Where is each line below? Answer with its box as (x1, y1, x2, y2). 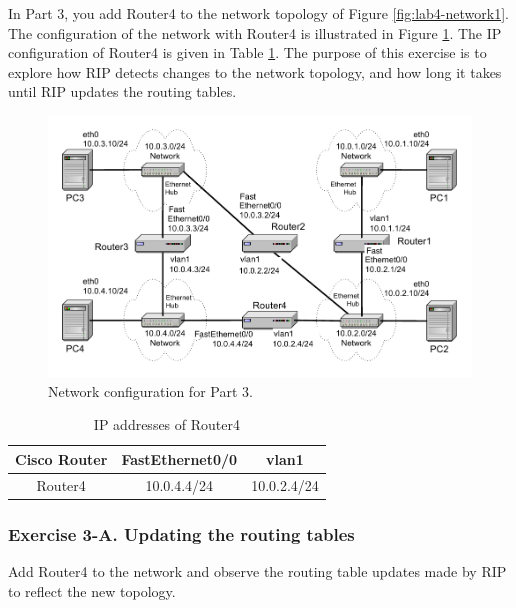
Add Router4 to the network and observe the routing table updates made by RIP (8, 561, 507, 582)
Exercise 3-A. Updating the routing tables (8, 521, 355, 546)
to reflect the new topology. (8, 580, 176, 601)
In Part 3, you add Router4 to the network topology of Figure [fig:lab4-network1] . (8, 3, 509, 23)
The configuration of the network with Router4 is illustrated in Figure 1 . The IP (8, 22, 502, 43)
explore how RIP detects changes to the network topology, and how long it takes (8, 61, 502, 82)
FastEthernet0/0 (121, 448, 238, 469)
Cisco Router (15, 448, 108, 469)
